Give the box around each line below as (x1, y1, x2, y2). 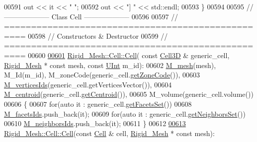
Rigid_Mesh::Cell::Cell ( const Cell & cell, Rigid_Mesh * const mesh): (4, 128, 215, 138)
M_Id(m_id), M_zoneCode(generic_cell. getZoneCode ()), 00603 (4, 70, 200, 80)
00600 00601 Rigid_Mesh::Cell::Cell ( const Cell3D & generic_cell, (28, 50, 230, 60)
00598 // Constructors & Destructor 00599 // (28, 30, 168, 41)
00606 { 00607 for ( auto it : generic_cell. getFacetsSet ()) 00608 (4, 98, 192, 109)
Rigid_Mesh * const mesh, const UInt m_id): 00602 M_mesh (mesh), (4, 60, 216, 70)
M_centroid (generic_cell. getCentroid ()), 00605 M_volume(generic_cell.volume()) (4, 89, 254, 99)
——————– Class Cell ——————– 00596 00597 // (4, 11, 178, 21)
